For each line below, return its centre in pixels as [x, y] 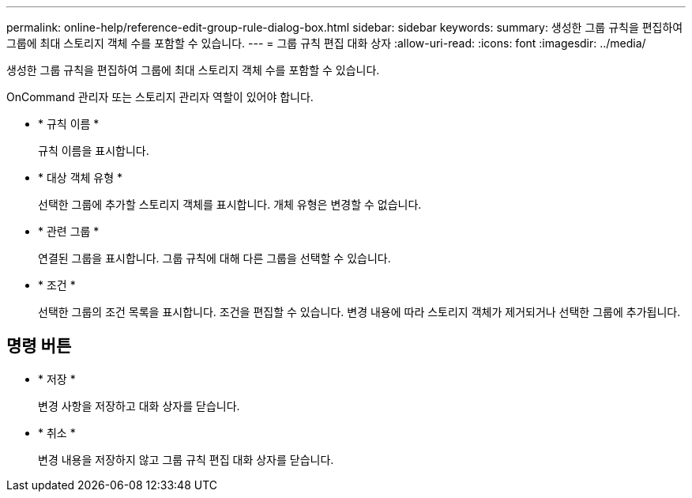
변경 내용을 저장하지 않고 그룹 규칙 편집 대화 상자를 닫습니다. [186, 459]
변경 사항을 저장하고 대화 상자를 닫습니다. [139, 406]
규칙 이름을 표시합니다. [94, 151]
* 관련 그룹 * [69, 231]
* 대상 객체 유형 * [81, 177]
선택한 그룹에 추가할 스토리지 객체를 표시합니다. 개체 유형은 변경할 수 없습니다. [230, 204]
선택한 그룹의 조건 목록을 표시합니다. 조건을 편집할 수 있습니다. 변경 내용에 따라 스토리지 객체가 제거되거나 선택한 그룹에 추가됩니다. [359, 312]
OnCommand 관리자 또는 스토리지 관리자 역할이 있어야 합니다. [160, 97]
